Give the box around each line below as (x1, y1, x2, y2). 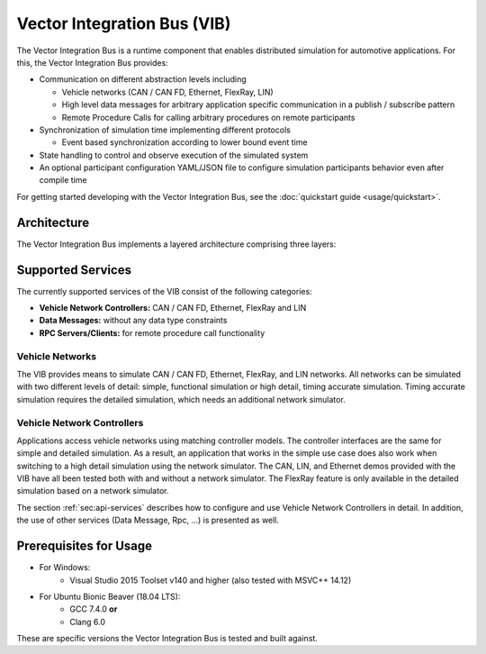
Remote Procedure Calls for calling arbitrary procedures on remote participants (61, 112, 355, 123)
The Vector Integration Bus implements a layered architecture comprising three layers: (16, 239, 337, 250)
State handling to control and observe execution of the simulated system (39, 150, 309, 160)
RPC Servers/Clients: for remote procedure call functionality (39, 327, 265, 338)
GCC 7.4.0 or (69, 604, 118, 614)
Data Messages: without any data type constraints (39, 315, 228, 326)
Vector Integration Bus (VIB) (16, 14, 231, 33)
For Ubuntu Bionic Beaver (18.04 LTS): (39, 591, 181, 602)
